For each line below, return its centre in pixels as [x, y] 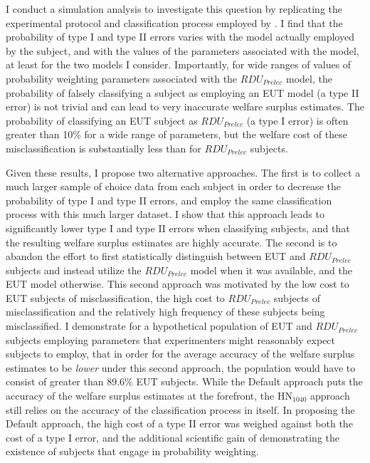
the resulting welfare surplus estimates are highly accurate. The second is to [171, 242]
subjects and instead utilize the [74, 270]
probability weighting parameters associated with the [122, 78]
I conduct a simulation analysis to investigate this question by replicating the [174, 9]
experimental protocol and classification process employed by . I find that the [174, 22]
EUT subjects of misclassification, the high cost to [115, 297]
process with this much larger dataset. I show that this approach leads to [165, 214]
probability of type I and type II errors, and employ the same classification [169, 200]
